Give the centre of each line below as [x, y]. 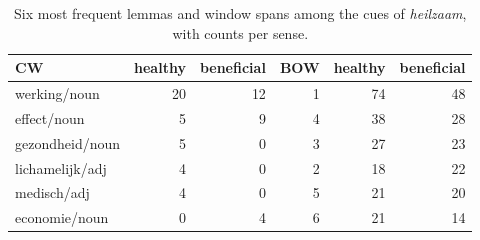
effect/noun [50, 117]
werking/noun [57, 93]
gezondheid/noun [68, 142]
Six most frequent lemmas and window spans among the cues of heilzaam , [240, 13]
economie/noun [62, 217]
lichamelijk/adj [61, 167]
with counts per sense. [240, 32]
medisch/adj [52, 192]
